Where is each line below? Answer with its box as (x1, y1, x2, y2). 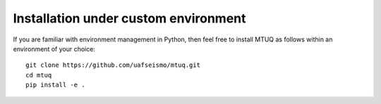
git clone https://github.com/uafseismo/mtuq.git (25, 61, 201, 70)
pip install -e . (25, 81, 85, 89)
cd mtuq (25, 71, 52, 79)
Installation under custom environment (13, 11, 246, 26)
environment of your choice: (13, 44, 95, 53)
